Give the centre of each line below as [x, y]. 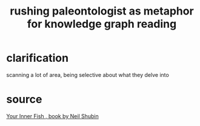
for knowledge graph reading [102, 24]
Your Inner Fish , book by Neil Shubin [52, 116]
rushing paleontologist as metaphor [102, 11]
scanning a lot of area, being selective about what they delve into [88, 75]
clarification [37, 58]
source [24, 100]
